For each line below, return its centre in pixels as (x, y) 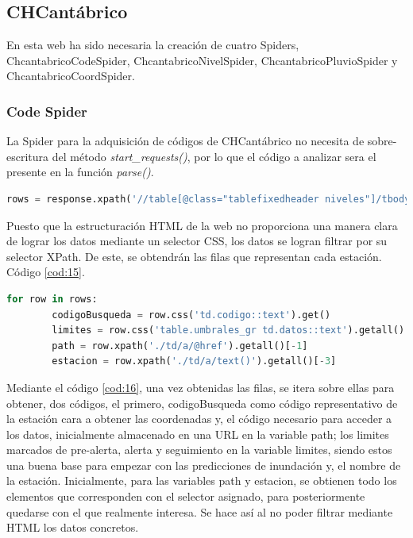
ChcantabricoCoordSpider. (71, 76)
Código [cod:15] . (46, 272)
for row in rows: (52, 299)
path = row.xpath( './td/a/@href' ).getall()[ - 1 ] (180, 346)
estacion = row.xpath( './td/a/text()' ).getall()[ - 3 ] (194, 361)
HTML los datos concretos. (73, 527)
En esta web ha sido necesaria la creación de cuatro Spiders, (153, 45)
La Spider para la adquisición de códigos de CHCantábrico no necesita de (185, 141)
